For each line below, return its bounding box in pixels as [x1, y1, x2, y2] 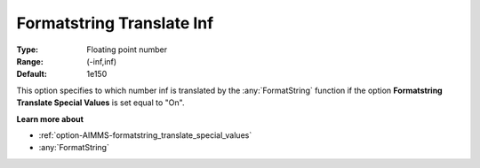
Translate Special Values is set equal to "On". [16, 97, 185, 108]
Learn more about [16, 113, 84, 124]
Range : [16, 56, 44, 66]
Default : [16, 69, 48, 80]
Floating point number [86, 44, 168, 55]
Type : [16, 44, 39, 55]
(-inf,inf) [86, 56, 117, 66]
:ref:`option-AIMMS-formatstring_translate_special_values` [38, 129, 252, 141]
